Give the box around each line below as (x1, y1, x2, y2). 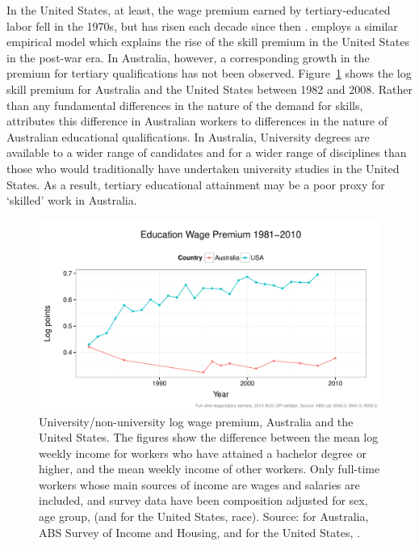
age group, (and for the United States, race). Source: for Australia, (39, 508, 369, 525)
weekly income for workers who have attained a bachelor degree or (39, 444, 367, 461)
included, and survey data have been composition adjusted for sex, (39, 492, 368, 509)
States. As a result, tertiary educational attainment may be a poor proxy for (6, 176, 385, 193)
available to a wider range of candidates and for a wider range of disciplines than (6, 144, 407, 161)
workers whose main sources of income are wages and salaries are (39, 476, 360, 493)
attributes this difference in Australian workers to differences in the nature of (6, 112, 388, 129)
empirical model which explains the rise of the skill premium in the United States (6, 33, 409, 50)
